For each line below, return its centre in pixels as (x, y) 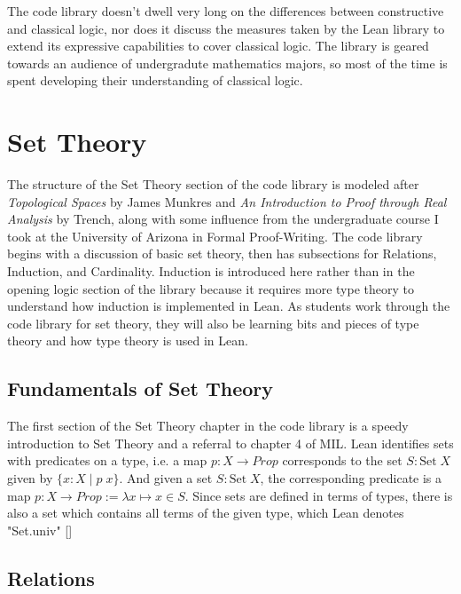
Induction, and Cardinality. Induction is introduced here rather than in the (211, 271)
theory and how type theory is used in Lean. (128, 341)
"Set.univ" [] (40, 530)
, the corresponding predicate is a (351, 478)
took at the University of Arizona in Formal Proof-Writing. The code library (215, 236)
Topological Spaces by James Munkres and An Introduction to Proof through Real (227, 201)
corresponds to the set (342, 460)
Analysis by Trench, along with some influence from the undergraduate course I (223, 219)
